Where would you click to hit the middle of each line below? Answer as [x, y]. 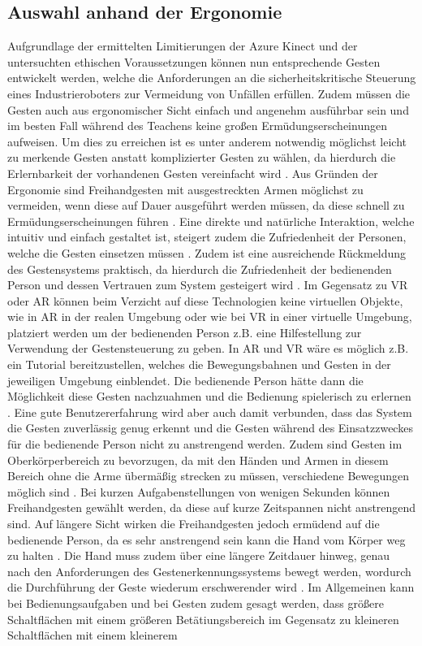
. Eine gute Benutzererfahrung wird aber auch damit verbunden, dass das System [210, 412]
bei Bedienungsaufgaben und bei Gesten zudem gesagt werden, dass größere [196, 603]
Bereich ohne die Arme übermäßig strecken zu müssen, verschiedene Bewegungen [209, 476]
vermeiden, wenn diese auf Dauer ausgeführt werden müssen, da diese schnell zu [206, 205]
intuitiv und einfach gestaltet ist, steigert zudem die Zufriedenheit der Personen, [207, 237]
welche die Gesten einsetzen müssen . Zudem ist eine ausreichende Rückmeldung [207, 252]
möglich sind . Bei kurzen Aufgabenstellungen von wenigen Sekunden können [199, 491]
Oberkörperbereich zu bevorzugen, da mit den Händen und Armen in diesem [198, 460]
